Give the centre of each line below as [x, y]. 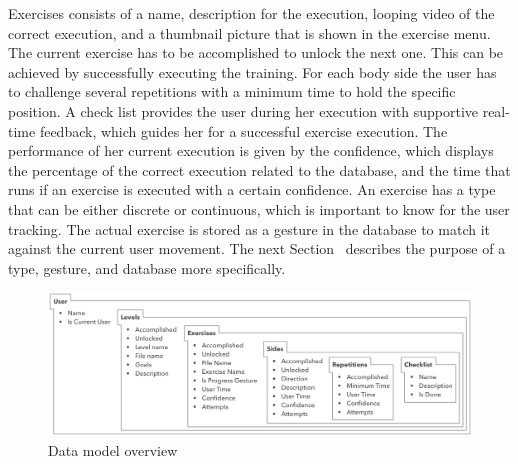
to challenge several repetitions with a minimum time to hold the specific [232, 91]
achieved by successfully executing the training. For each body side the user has [252, 71]
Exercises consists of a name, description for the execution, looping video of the [251, 13]
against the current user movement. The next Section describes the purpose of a [257, 248]
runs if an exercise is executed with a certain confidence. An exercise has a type [252, 189]
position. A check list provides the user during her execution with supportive [243, 110]
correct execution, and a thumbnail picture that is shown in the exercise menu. [249, 32]
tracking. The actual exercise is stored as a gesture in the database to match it [249, 228]
